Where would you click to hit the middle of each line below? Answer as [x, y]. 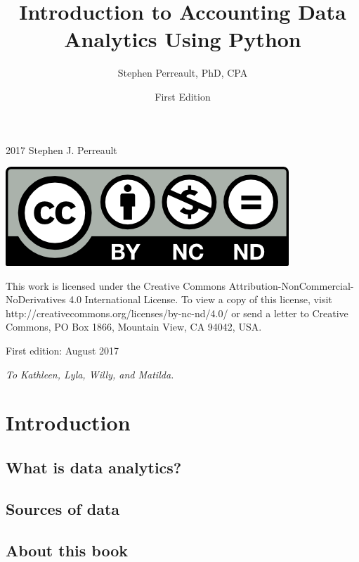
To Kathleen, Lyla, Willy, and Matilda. [90, 374]
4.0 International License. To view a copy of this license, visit [201, 299]
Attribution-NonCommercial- [291, 285]
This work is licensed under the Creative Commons [116, 285]
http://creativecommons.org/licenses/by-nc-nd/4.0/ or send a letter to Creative [177, 313]
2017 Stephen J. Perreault [61, 149]
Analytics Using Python [183, 39]
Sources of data [63, 508]
